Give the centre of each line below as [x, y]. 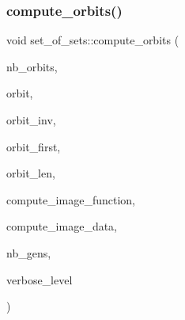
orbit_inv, [31, 120]
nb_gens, [29, 252]
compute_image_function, [71, 199]
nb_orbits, [32, 66]
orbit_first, [34, 146]
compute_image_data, [62, 226]
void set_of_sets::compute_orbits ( [93, 40]
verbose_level [40, 279]
